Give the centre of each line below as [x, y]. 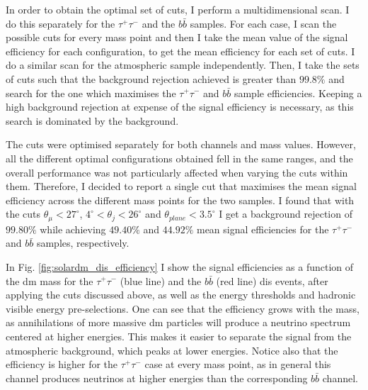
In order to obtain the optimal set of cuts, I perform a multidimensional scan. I [178, 9]
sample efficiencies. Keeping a [298, 93]
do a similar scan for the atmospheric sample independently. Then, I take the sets [183, 65]
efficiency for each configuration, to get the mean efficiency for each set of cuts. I [180, 51]
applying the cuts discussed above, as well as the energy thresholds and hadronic [181, 295]
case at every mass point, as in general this [238, 364]
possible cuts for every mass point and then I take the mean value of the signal [177, 37]
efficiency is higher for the [62, 364]
